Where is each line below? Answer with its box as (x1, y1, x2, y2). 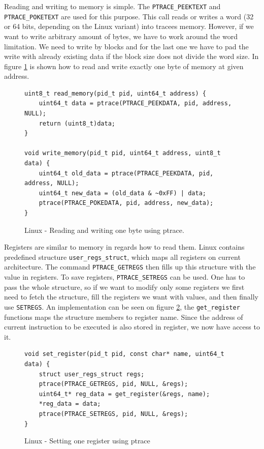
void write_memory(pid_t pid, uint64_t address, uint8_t (24, 149, 221, 157)
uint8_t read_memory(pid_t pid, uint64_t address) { (24, 89, 206, 97)
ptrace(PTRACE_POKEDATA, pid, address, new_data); (39, 199, 214, 207)
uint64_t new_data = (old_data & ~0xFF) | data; (39, 189, 206, 197)
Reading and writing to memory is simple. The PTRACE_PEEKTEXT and (4, 1, 221, 11)
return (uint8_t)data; (39, 119, 115, 127)
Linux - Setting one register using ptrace (24, 435, 150, 446)
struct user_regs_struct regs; (39, 370, 145, 378)
